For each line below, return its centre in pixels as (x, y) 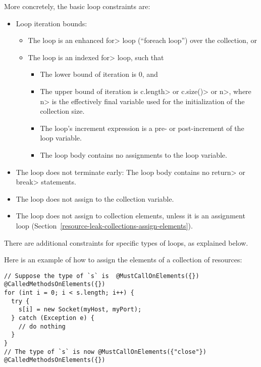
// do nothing (42, 326)
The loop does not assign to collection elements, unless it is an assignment (130, 216)
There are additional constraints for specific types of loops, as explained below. (126, 242)
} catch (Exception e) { (53, 318)
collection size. (62, 111)
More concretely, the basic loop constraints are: (77, 6)
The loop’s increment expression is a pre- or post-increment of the (142, 128)
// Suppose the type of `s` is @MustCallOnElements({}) (102, 276)
